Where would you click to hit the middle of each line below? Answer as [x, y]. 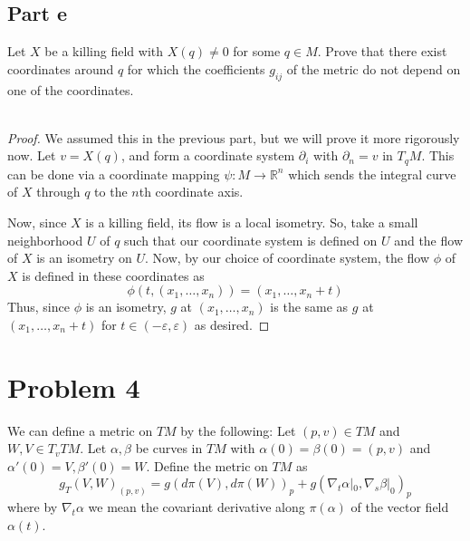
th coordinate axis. [191, 192]
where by [33, 507]
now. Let [32, 155]
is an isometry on [84, 258]
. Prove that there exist [382, 51]
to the [111, 192]
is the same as [309, 307]
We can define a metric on [80, 430]
